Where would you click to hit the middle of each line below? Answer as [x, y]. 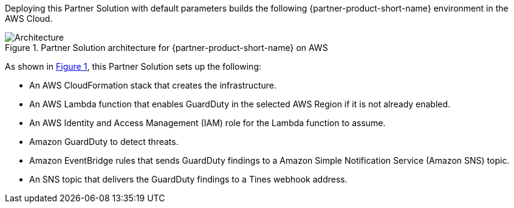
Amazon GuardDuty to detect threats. [104, 142]
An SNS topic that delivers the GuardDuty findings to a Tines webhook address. [188, 179]
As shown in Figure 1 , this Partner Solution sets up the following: [133, 66]
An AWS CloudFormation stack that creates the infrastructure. [153, 85]
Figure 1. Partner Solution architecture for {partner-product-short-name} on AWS [166, 48]
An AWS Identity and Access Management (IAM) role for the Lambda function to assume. [207, 123]
